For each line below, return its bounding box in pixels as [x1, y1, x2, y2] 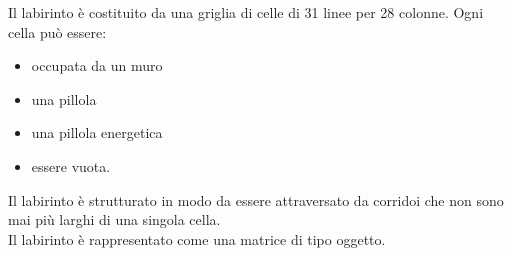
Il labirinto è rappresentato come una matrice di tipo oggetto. [8, 228, 386, 249]
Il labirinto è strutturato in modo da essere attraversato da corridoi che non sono [8, 189, 504, 210]
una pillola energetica [31, 122, 163, 143]
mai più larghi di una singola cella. [8, 209, 221, 230]
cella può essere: [8, 21, 107, 42]
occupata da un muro [31, 55, 163, 76]
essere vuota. [31, 155, 111, 176]
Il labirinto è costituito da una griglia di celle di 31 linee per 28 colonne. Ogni [8, 2, 484, 22]
